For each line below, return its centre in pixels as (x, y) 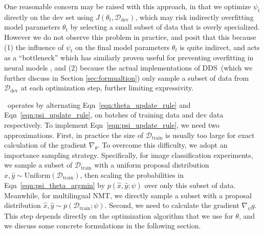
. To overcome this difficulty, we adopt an (162, 145)
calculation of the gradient (46, 145)
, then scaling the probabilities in (132, 174)
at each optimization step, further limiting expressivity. (107, 88)
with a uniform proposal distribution (152, 165)
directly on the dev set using (49, 17)
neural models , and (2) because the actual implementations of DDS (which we (128, 67)
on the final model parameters (123, 47)
